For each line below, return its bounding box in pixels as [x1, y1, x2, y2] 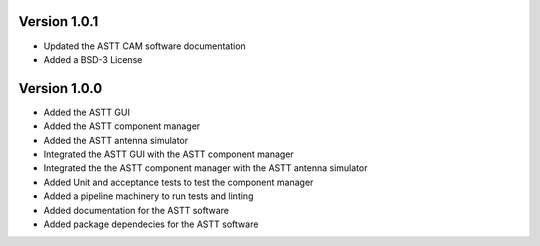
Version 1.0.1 [18, 13, 99, 30]
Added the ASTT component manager [43, 120, 201, 132]
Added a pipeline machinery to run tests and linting [43, 190, 254, 202]
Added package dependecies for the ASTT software [43, 218, 259, 230]
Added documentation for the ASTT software [43, 204, 230, 216]
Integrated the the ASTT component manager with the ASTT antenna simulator [43, 162, 368, 174]
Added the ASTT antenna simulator [43, 134, 189, 146]
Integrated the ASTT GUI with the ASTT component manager [43, 148, 294, 160]
